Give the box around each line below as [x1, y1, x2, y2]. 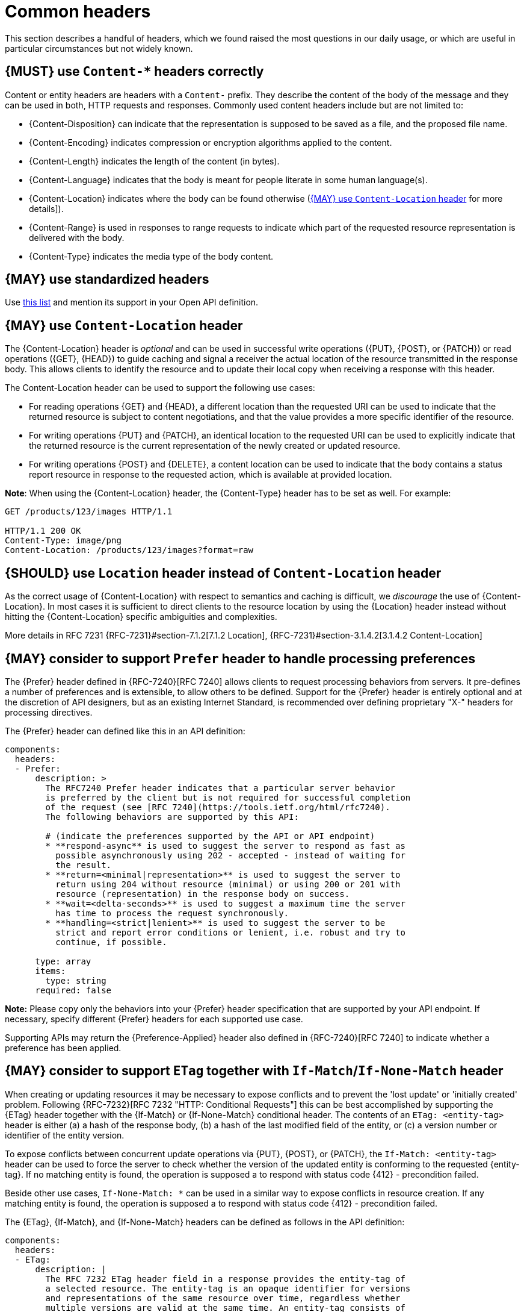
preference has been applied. [5, 1042, 122, 1053]
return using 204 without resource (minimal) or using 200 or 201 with [55, 879, 401, 889]
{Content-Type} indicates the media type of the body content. [29, 251, 274, 261]
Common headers [5, 1, 151, 22]
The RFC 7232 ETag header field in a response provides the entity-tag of [45, 1273, 405, 1284]
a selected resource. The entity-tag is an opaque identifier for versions [45, 1283, 411, 1293]
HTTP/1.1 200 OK [5, 526, 81, 536]
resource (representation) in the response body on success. [55, 889, 350, 899]
